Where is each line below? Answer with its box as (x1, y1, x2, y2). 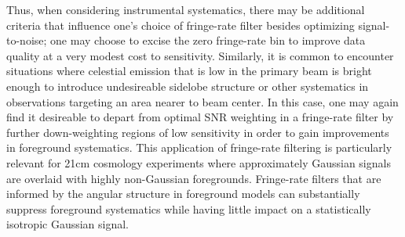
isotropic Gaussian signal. (6, 216, 130, 232)
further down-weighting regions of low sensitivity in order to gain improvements (6, 124, 389, 140)
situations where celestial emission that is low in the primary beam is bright (6, 63, 372, 79)
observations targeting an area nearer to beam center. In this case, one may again (6, 93, 399, 110)
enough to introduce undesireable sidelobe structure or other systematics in (6, 77, 369, 94)
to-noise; (6, 32, 47, 48)
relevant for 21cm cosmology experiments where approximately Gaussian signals (6, 154, 391, 171)
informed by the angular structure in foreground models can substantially (6, 185, 360, 202)
